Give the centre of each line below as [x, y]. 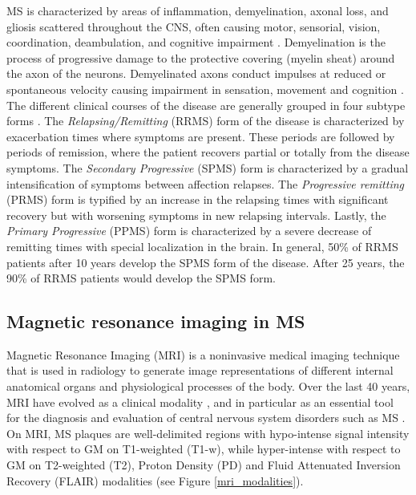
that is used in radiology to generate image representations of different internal [200, 370]
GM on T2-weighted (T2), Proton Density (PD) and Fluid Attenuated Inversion [204, 465]
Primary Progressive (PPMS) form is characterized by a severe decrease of [189, 231]
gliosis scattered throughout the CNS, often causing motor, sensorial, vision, [194, 26]
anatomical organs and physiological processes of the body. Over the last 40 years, [208, 386]
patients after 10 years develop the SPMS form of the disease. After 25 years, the [206, 262]
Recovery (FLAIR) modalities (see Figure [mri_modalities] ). [155, 480]
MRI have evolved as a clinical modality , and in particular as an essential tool [200, 402]
